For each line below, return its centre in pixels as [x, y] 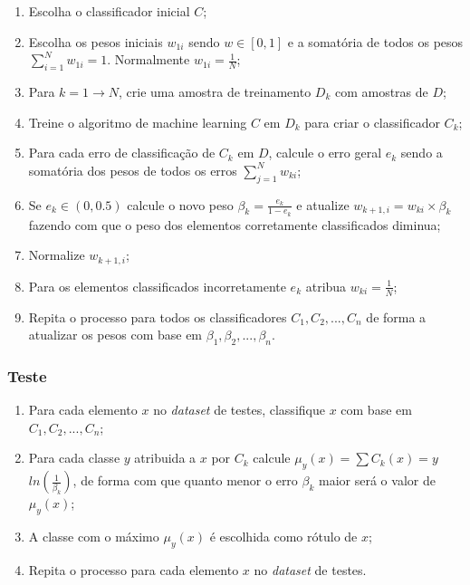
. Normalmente [149, 59]
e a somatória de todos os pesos [375, 41]
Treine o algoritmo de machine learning [138, 122]
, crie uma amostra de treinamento [215, 91]
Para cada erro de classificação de [122, 153]
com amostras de [381, 91]
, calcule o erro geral [325, 153]
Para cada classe [74, 458]
